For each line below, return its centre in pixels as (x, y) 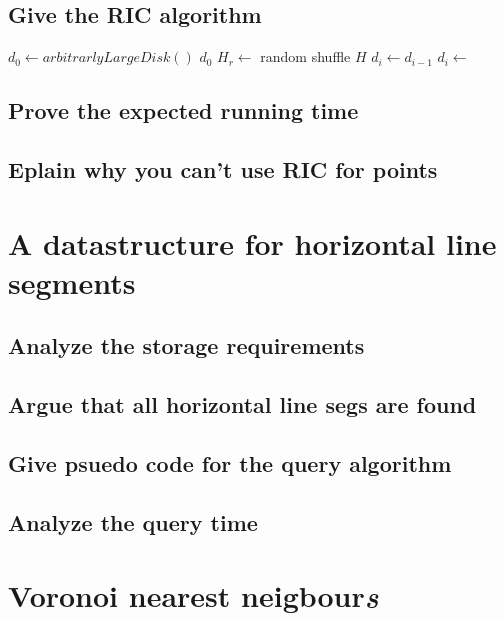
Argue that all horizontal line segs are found (242, 404)
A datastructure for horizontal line (252, 242)
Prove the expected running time (183, 110)
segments (72, 281)
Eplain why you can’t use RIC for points (223, 168)
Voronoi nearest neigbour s (193, 596)
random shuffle (305, 56)
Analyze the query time (133, 521)
